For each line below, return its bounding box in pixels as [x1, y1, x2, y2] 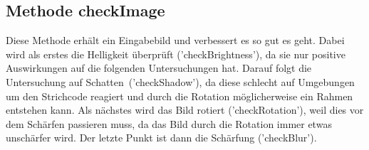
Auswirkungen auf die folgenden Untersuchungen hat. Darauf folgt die [6, 60, 312, 75]
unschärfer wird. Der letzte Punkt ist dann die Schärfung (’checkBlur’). [6, 130, 317, 145]
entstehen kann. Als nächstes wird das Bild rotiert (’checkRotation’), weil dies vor [6, 102, 364, 117]
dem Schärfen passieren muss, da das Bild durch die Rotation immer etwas [6, 116, 332, 131]
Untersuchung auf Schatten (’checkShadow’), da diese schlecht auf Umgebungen [6, 74, 355, 89]
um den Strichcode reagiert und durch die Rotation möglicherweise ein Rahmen [6, 88, 353, 103]
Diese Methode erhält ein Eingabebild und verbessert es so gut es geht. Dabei [6, 33, 345, 48]
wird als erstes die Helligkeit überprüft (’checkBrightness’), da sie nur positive [6, 46, 345, 61]
